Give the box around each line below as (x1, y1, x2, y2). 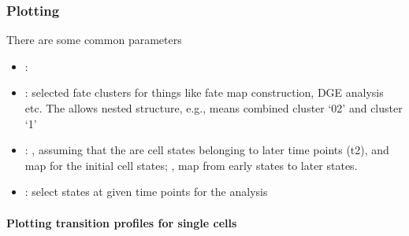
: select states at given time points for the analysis (24, 183, 268, 200)
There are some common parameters (6, 31, 182, 48)
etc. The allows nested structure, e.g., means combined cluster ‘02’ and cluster (24, 100, 403, 116)
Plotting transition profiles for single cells (6, 214, 237, 230)
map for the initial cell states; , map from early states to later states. (24, 157, 358, 173)
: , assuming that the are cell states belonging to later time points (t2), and (24, 142, 389, 158)
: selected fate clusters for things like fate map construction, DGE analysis (24, 84, 384, 101)
